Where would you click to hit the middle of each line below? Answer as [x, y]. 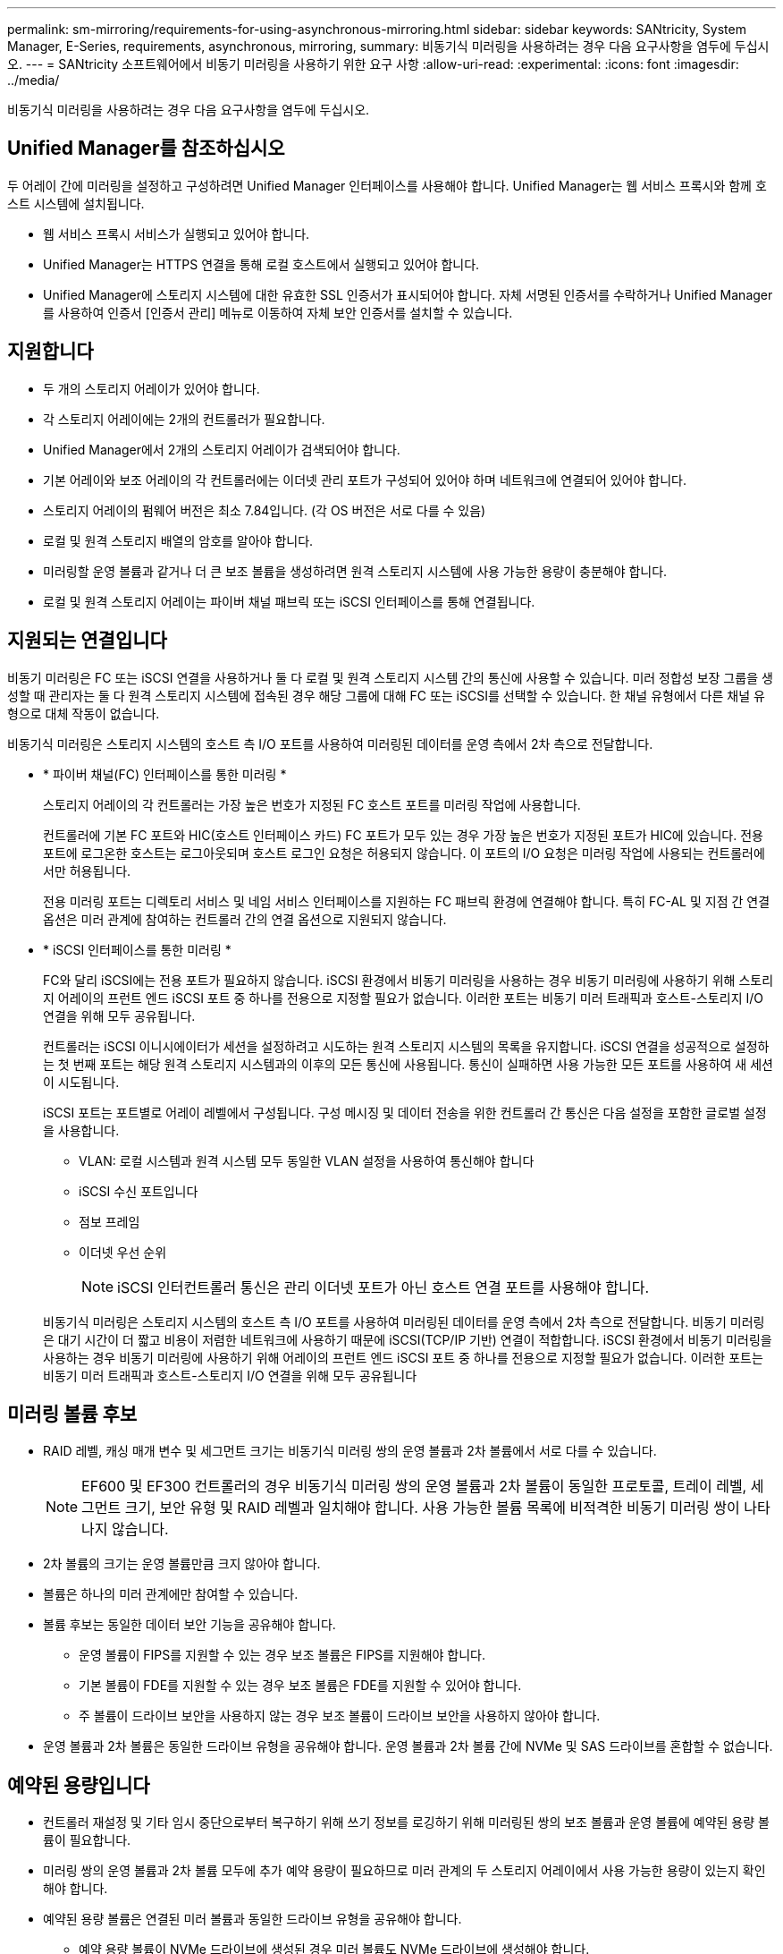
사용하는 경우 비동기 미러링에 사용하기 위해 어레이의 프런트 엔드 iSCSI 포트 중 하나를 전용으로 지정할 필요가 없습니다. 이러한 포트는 [403, 1357]
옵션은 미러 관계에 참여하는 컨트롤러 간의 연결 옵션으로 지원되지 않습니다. [245, 919]
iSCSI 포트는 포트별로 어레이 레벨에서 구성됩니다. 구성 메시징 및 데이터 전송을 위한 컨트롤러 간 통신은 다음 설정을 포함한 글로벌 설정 [405, 1112]
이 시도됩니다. [81, 1082]
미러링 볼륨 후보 [72, 1414]
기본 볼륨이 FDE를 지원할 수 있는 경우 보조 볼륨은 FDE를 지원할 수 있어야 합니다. [300, 1686]
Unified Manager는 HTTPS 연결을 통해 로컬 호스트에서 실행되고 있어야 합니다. [261, 264]
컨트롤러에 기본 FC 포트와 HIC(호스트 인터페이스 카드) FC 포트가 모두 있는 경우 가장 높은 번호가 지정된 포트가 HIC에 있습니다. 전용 [403, 835]
